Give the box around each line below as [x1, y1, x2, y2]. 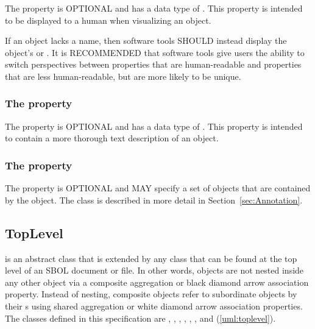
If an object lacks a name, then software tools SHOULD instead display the [5, 34, 287, 47]
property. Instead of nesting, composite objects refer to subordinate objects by [5, 288, 297, 300]
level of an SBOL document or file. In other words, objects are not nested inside [5, 264, 304, 277]
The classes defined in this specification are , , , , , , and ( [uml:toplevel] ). [5, 311, 276, 324]
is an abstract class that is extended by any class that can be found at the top [5, 252, 297, 264]
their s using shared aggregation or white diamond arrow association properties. [5, 299, 303, 312]
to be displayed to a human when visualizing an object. [5, 13, 211, 26]
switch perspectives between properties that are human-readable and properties [5, 58, 302, 71]
